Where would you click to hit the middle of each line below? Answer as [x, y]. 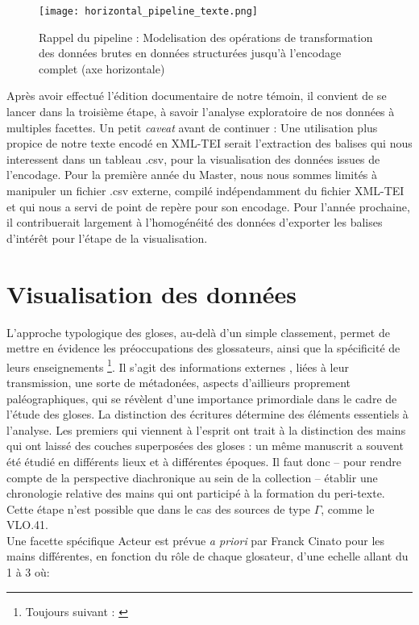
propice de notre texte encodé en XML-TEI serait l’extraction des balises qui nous [209, 143]
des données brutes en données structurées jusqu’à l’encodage [190, 53]
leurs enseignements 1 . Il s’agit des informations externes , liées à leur [178, 365]
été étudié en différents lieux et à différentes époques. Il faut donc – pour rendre [204, 461]
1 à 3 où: [28, 572]
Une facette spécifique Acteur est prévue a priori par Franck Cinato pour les [196, 540]
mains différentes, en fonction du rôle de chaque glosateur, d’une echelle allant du [207, 556]
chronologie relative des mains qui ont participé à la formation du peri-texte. [196, 493]
